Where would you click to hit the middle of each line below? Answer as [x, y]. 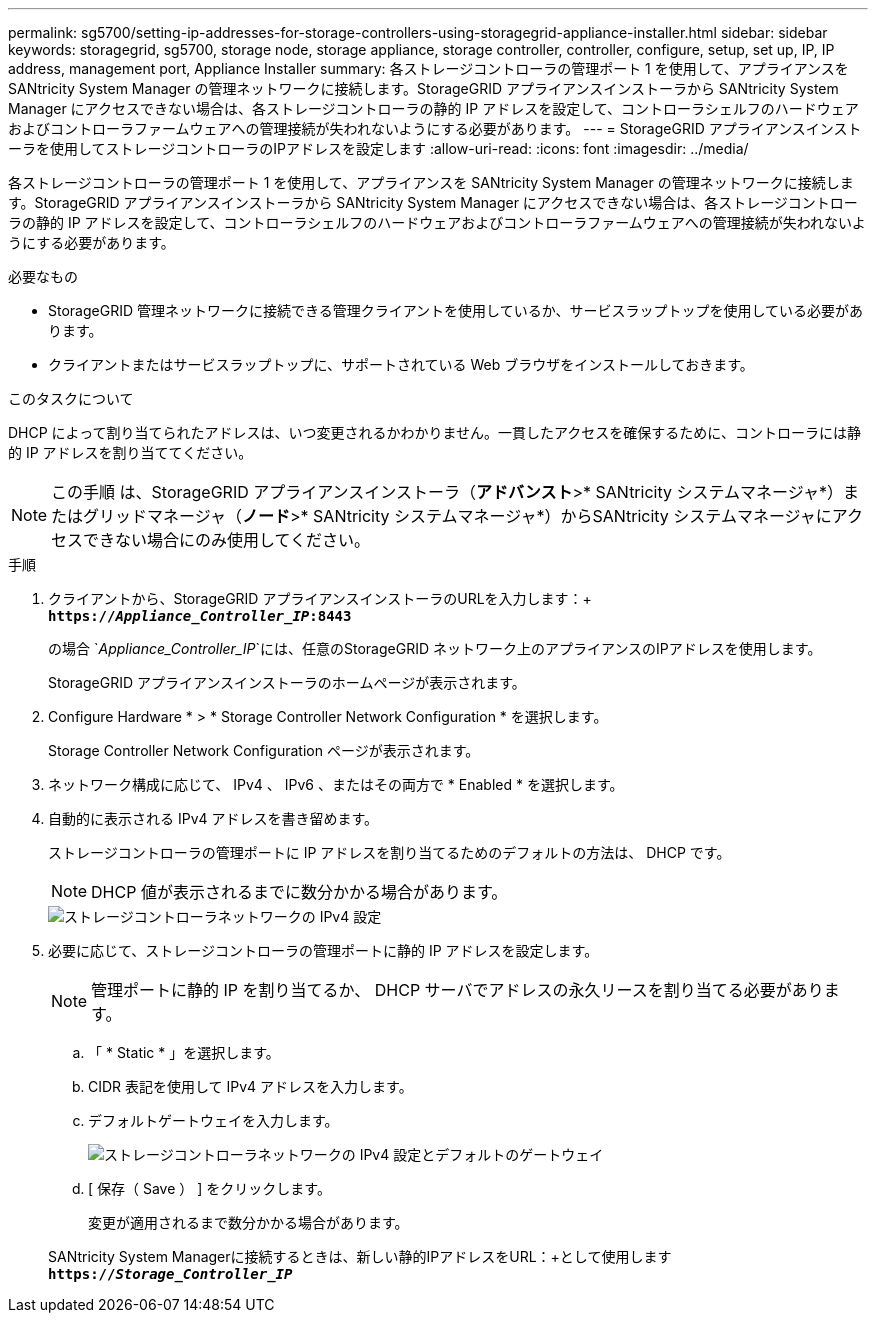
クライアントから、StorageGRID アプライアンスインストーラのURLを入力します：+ [320, 598]
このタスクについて [71, 398]
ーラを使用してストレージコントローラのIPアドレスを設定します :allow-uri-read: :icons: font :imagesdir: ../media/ [378, 148]
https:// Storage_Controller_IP [170, 1274]
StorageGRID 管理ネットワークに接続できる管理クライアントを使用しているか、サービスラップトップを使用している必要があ [455, 310]
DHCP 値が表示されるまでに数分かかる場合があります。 [299, 892]
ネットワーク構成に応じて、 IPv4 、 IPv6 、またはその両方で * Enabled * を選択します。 [336, 784]
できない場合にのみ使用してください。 [227, 540]
